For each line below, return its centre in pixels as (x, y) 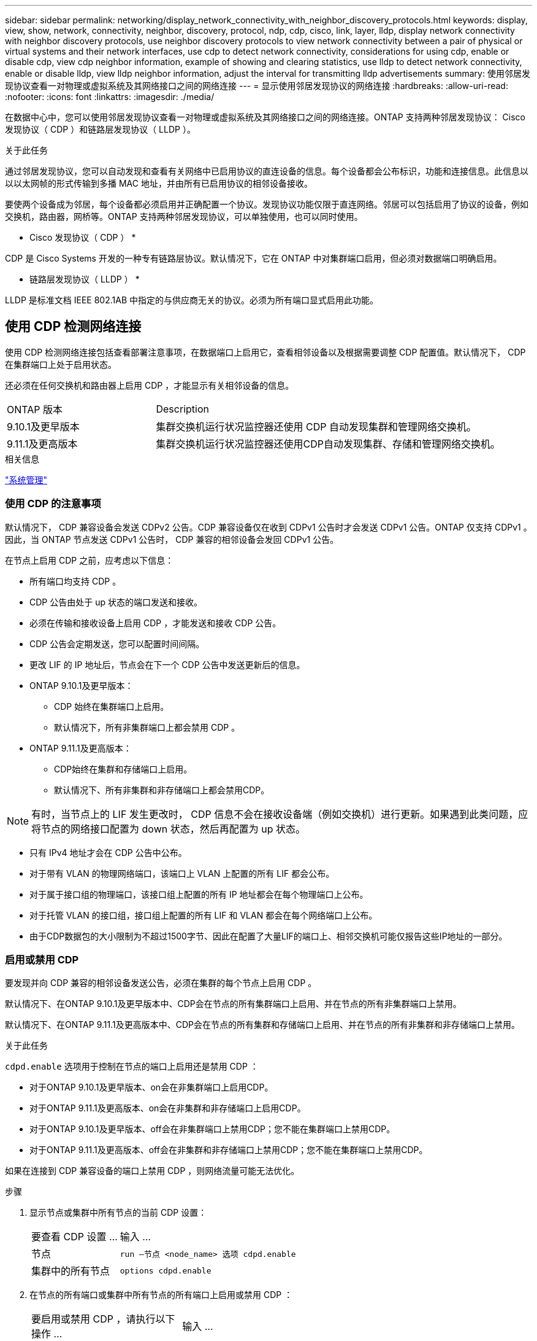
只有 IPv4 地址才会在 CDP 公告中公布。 (108, 852)
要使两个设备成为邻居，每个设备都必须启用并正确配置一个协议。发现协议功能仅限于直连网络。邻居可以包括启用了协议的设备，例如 (267, 204)
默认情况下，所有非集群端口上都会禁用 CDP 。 (147, 727)
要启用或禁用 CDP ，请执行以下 (103, 1319)
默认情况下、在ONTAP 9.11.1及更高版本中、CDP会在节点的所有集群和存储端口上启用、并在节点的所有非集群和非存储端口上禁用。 (262, 1025)
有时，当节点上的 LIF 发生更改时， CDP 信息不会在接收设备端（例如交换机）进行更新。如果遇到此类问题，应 (280, 814)
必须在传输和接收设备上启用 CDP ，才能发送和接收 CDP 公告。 (155, 623)
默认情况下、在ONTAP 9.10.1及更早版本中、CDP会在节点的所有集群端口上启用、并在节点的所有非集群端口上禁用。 (233, 1004)
